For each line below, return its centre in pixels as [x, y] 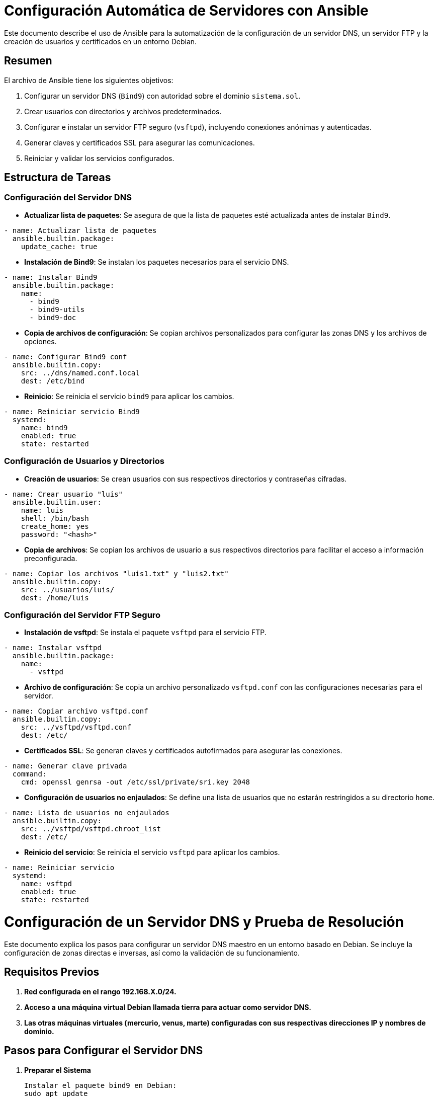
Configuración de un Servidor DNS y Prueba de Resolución [204, 922]
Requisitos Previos [52, 972]
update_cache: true [59, 246]
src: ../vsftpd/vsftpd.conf [76, 727]
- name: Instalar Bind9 [51, 277]
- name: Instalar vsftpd [53, 648]
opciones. [40, 341]
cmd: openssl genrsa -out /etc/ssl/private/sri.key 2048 [135, 782]
